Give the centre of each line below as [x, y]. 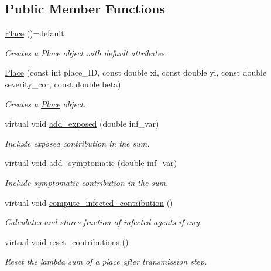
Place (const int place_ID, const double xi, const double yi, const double [136, 72]
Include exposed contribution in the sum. [77, 143]
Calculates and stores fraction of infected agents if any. [104, 222]
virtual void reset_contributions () [67, 241]
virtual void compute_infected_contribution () [89, 202]
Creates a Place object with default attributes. [86, 52]
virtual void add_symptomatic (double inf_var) [91, 163]
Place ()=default [35, 33]
